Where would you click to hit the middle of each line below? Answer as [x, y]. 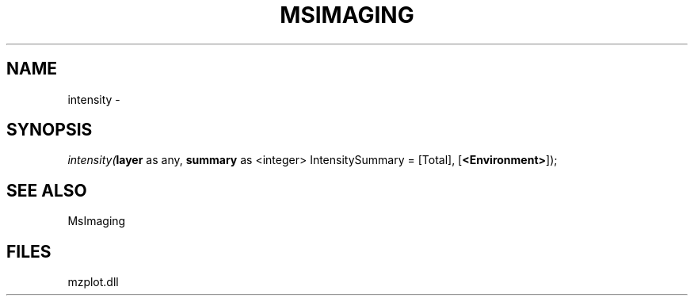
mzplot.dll [93, 282]
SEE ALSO [47, 190]
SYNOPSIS [50, 130]
